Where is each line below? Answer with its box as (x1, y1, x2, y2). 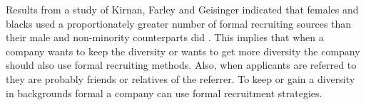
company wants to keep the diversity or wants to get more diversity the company (6, 43, 360, 58)
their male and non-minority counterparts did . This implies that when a (6, 30, 324, 45)
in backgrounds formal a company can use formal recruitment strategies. (6, 85, 322, 100)
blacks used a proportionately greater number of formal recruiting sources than (6, 16, 352, 31)
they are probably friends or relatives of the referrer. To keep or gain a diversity (6, 71, 355, 86)
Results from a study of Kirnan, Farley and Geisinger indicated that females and (6, 2, 359, 16)
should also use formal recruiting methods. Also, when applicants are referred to (6, 57, 357, 72)
